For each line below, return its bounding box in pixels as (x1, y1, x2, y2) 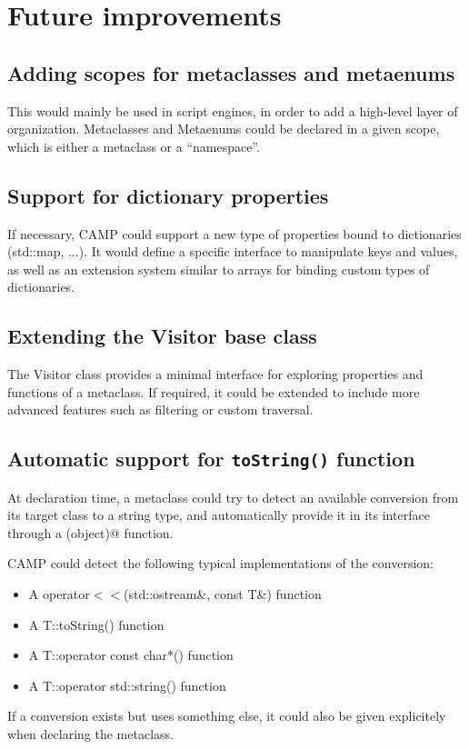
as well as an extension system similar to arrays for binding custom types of (7, 259, 430, 278)
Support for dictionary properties (7, 181, 329, 209)
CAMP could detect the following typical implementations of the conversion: (7, 554, 434, 573)
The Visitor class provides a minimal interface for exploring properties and (7, 365, 424, 384)
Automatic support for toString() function (7, 444, 415, 473)
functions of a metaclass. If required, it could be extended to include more (7, 382, 420, 401)
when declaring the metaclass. (7, 724, 174, 744)
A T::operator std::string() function (28, 675, 226, 694)
